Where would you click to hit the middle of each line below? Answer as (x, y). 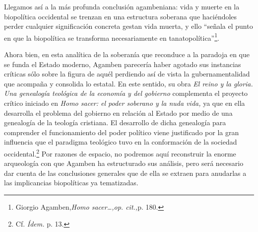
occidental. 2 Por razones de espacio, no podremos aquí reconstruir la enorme (120, 153)
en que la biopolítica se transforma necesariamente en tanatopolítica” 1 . (112, 37)
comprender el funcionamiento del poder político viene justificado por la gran (122, 132)
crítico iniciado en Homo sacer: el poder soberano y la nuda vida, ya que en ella (125, 103)
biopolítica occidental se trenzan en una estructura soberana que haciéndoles (121, 16)
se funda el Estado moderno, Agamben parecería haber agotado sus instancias (123, 64)
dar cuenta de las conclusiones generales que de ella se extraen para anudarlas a (125, 173)
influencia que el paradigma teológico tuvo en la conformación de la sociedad (121, 142)
